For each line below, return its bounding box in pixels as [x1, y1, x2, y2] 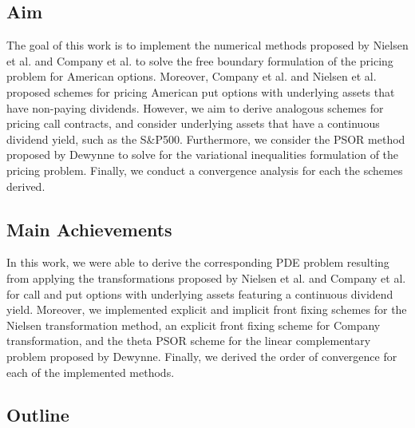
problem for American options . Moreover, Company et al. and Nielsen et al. [6, 68, 377, 85]
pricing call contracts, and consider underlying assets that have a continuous [6, 115, 380, 132]
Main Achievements [6, 216, 172, 241]
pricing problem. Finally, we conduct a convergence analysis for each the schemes [6, 161, 403, 178]
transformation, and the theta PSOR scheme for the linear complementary [6, 332, 371, 349]
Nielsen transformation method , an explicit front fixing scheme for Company [6, 316, 381, 333]
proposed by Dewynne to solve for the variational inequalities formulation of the [6, 146, 399, 163]
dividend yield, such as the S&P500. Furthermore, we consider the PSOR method [6, 130, 405, 147]
